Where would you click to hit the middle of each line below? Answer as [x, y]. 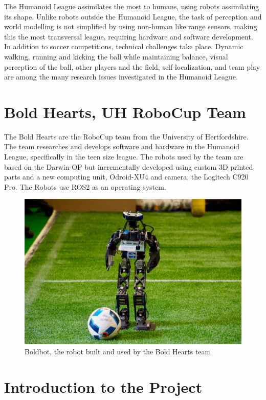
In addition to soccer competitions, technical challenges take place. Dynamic [124, 46]
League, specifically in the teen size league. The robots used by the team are [124, 157]
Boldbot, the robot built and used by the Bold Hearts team [118, 351]
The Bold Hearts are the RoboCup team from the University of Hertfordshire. [126, 136]
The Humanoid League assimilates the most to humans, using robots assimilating [132, 6]
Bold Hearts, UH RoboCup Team [125, 112]
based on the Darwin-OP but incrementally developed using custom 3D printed [129, 166]
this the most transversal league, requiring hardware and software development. [129, 36]
